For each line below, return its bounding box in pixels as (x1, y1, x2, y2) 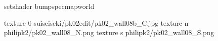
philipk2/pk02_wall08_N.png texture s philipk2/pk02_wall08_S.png (4, 27, 214, 38)
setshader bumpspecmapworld (4, 1, 94, 11)
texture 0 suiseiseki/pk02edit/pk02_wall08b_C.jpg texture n (4, 17, 189, 28)
